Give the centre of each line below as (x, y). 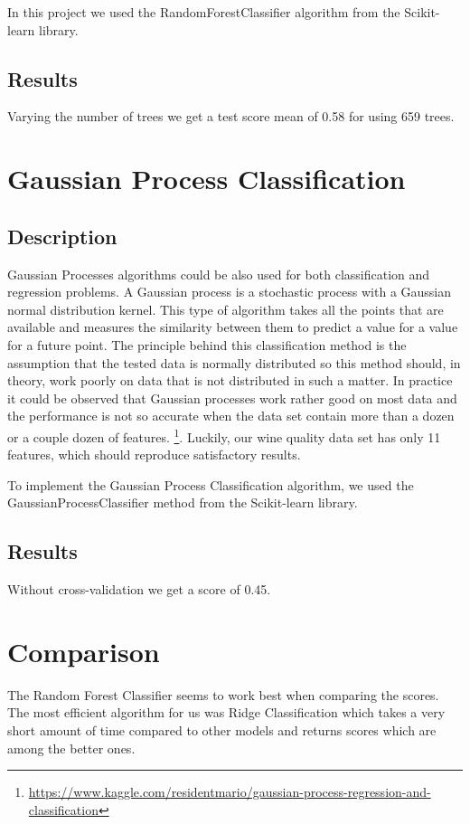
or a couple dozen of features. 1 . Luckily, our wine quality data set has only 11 (224, 435)
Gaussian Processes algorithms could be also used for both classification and (219, 274)
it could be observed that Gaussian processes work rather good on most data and (232, 398)
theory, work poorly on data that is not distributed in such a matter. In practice (230, 380)
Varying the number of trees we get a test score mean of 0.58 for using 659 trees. (231, 116)
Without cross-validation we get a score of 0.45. (139, 589)
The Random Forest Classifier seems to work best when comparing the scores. (223, 694)
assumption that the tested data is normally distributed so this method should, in (234, 362)
